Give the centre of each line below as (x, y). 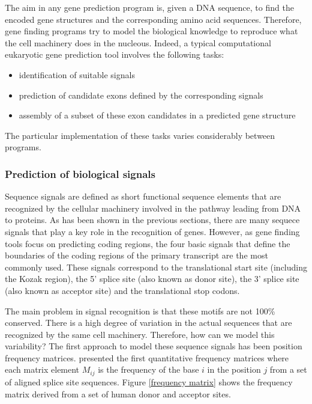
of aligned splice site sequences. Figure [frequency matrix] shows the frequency (149, 381)
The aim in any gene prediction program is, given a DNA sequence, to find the (149, 7)
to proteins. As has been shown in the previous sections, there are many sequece (152, 220)
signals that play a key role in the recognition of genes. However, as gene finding (152, 231)
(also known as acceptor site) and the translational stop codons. (122, 290)
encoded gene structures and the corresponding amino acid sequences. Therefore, (153, 19)
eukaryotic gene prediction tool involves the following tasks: (115, 54)
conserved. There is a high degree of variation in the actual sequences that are (148, 323)
